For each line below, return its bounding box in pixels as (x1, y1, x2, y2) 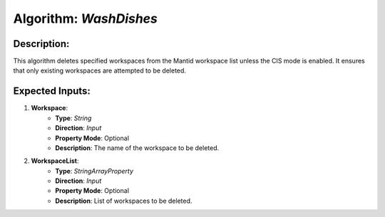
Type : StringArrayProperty (55, 166, 134, 175)
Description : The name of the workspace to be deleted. (55, 143, 220, 152)
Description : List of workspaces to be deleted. (55, 196, 192, 205)
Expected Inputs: (13, 85, 91, 97)
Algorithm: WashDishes (13, 11, 158, 26)
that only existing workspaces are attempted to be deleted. (13, 66, 187, 75)
